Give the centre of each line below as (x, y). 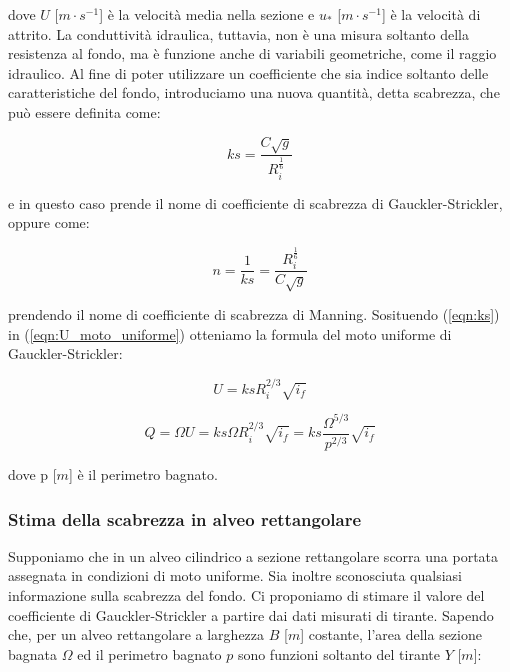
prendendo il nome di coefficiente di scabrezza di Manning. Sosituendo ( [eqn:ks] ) (254, 314)
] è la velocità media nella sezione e (207, 14)
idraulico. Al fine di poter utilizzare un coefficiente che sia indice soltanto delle (248, 72)
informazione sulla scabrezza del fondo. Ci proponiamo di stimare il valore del (246, 595)
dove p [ (32, 474)
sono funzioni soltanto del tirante (338, 653)
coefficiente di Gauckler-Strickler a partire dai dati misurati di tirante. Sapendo (251, 614)
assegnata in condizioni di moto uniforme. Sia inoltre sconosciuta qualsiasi (235, 575)
